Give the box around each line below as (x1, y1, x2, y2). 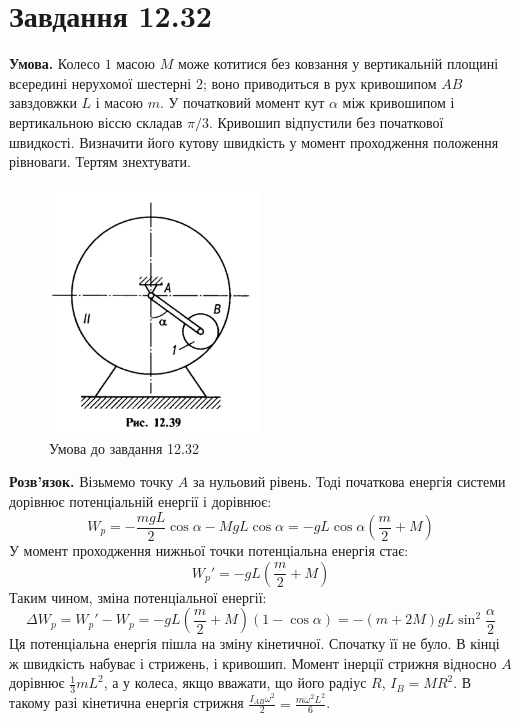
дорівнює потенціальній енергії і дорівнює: (9, 490, 272, 511)
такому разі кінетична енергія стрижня (9, 692, 244, 713)
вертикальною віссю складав (9, 111, 183, 132)
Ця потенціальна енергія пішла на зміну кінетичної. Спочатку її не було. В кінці (9, 633, 500, 654)
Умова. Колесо (9, 53, 101, 74)
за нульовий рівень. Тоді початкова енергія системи (192, 471, 506, 492)
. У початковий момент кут (159, 92, 325, 113)
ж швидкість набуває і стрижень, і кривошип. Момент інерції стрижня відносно (9, 652, 497, 673)
